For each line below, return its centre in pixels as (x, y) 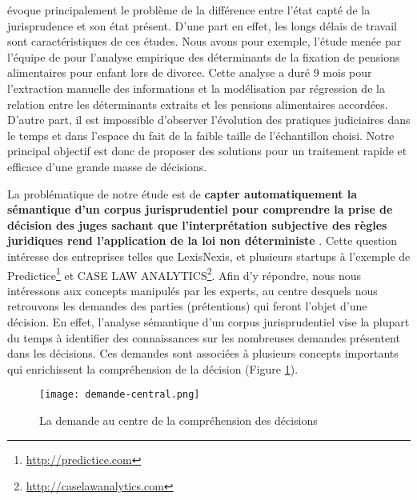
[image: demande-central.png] (120, 395)
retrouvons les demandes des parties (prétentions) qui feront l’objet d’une (187, 306)
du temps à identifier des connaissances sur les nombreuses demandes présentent (204, 337)
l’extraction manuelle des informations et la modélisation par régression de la (196, 88)
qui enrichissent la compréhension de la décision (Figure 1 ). (153, 368)
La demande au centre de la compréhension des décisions (178, 420)
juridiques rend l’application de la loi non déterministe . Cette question (202, 240)
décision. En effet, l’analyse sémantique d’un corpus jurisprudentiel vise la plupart (208, 321)
